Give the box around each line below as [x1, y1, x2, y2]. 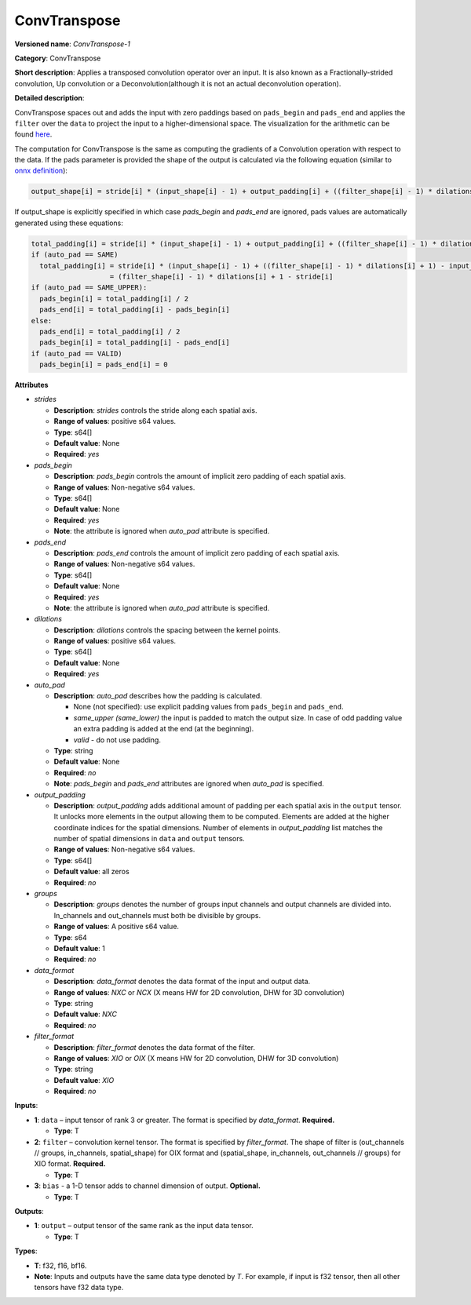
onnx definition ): [14, 166, 68, 176]
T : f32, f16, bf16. [34, 1260, 87, 1270]
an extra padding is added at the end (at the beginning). [73, 724, 254, 734]
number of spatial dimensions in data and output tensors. [53, 834, 245, 844]
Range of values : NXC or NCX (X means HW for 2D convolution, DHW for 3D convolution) [53, 987, 345, 997]
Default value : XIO [53, 1075, 115, 1084]
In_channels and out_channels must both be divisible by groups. [53, 910, 261, 920]
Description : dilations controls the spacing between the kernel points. [53, 625, 281, 635]
